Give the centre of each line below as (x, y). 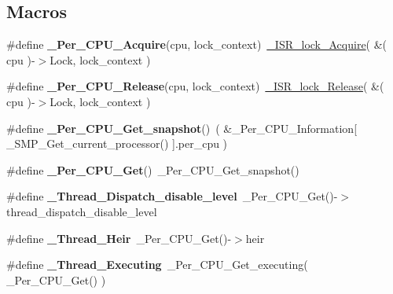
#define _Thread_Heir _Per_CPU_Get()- (119, 238)
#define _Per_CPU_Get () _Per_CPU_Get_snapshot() (153, 169)
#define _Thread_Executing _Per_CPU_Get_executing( (157, 265)
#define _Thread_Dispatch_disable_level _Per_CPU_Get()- (172, 196)
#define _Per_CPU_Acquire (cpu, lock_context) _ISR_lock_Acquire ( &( (197, 44)
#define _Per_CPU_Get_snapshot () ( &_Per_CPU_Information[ (182, 128)
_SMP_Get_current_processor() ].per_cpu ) (117, 143)
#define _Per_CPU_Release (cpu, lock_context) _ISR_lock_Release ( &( (195, 86)
